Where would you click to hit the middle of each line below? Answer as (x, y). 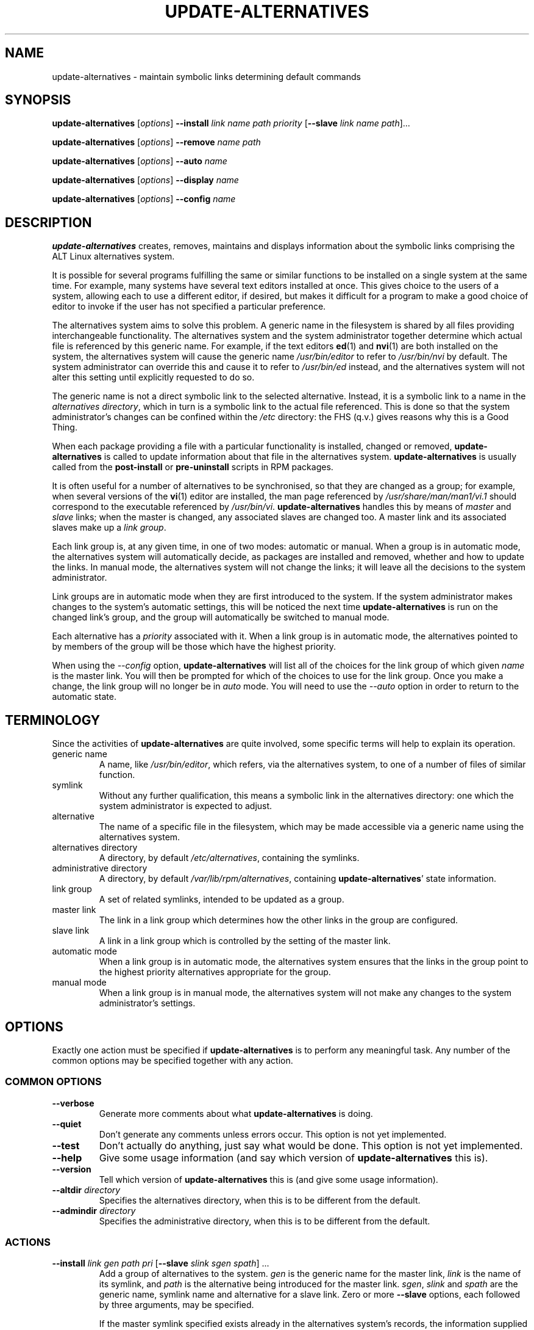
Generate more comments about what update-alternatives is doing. (236, 1113)
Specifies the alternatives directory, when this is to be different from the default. (260, 1200)
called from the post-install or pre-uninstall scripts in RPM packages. (193, 467)
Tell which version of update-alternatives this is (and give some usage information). (269, 1179)
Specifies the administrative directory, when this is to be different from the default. (265, 1221)
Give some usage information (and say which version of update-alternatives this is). (294, 1157)
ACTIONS (28, 1242)
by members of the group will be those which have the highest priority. (194, 647)
